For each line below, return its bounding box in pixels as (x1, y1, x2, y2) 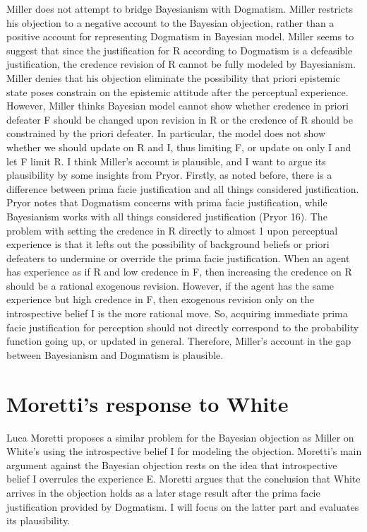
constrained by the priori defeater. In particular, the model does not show (6, 126, 325, 141)
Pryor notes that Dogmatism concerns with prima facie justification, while (6, 195, 327, 210)
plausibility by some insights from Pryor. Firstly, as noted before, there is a (6, 167, 332, 182)
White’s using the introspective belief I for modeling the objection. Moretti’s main (6, 444, 362, 459)
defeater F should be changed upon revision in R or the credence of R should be (6, 112, 353, 126)
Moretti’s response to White (6, 389, 289, 418)
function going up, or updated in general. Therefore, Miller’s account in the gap (6, 333, 351, 348)
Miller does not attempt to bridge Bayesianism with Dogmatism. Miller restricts (6, 1, 354, 16)
